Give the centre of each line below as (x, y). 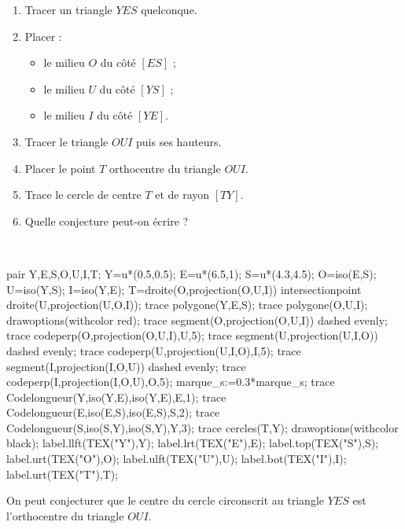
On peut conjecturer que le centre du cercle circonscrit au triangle (166, 500)
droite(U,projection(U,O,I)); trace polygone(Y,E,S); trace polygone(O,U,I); (187, 305)
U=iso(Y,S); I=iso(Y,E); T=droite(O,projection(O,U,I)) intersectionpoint (184, 289)
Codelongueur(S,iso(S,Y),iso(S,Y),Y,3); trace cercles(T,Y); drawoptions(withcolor (202, 427)
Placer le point (60, 168)
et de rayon (182, 195)
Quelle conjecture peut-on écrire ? (107, 220)
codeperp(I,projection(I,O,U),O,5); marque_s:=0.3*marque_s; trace (171, 382)
